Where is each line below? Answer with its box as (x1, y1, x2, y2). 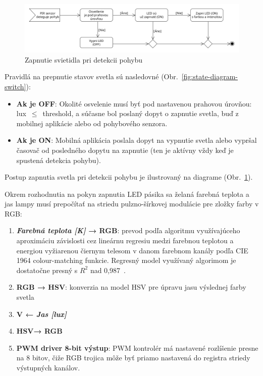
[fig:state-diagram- (181, 71, 238, 82)
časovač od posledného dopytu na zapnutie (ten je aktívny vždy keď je (16, 144, 234, 155)
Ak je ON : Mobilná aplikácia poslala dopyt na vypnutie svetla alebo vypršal (16, 135, 257, 145)
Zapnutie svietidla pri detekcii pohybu (25, 54, 143, 65)
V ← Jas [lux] (16, 308, 67, 319)
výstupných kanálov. (16, 362, 80, 372)
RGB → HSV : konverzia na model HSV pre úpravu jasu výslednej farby (16, 282, 246, 292)
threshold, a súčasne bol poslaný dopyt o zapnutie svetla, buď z (42, 108, 239, 119)
